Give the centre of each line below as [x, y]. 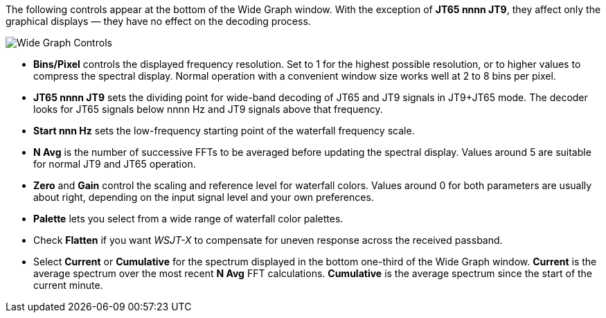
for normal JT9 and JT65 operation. [115, 164]
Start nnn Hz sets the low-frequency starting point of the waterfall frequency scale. [224, 131]
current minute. [68, 285]
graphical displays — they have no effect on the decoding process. [158, 21]
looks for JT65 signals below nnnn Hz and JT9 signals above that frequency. [208, 109]
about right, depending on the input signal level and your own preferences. [204, 197]
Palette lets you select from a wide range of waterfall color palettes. [188, 219]
